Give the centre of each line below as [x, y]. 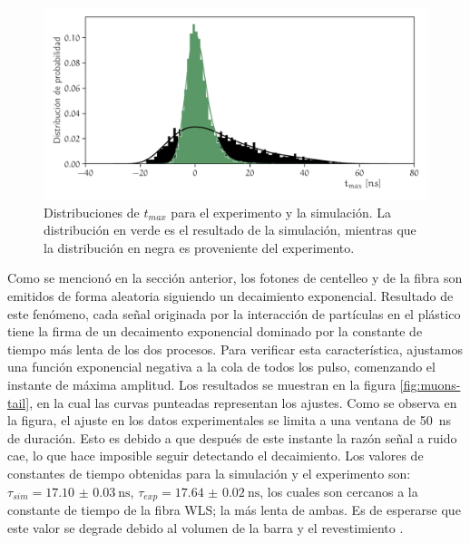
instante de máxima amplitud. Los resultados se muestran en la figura [202, 384]
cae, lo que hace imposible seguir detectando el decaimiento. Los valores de [215, 456]
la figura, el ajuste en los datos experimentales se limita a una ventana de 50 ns [229, 420]
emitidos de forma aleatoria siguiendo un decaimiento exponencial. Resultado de [230, 295]
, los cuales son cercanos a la [339, 491]
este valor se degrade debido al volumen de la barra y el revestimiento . [206, 527]
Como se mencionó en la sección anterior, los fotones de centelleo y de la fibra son [235, 278]
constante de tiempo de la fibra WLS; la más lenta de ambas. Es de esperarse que [234, 509]
